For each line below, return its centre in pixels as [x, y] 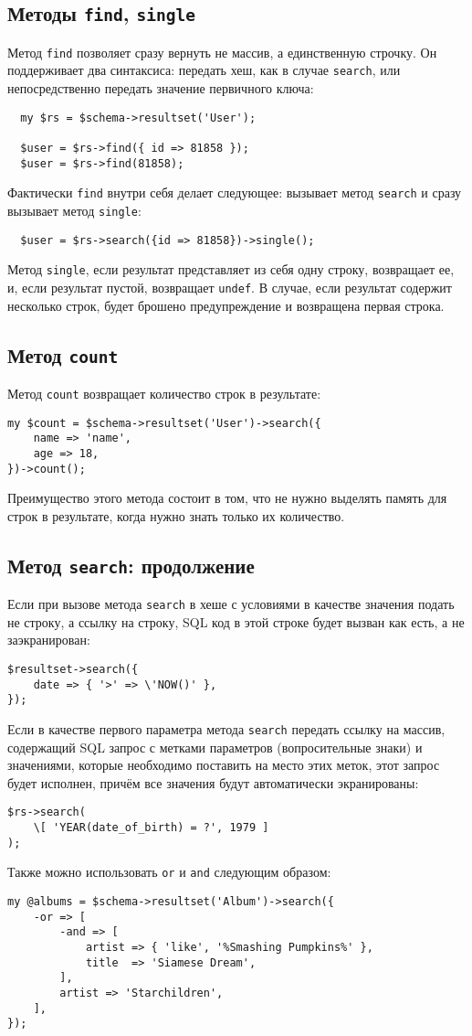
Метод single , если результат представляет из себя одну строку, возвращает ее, [231, 269]
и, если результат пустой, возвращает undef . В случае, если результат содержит [230, 287]
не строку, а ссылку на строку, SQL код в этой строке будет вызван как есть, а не [236, 621]
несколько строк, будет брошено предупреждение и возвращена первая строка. [226, 305]
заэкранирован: [49, 640]
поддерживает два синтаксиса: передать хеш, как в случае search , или [204, 70]
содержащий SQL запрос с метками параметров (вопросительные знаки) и [215, 747]
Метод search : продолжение [131, 565]
